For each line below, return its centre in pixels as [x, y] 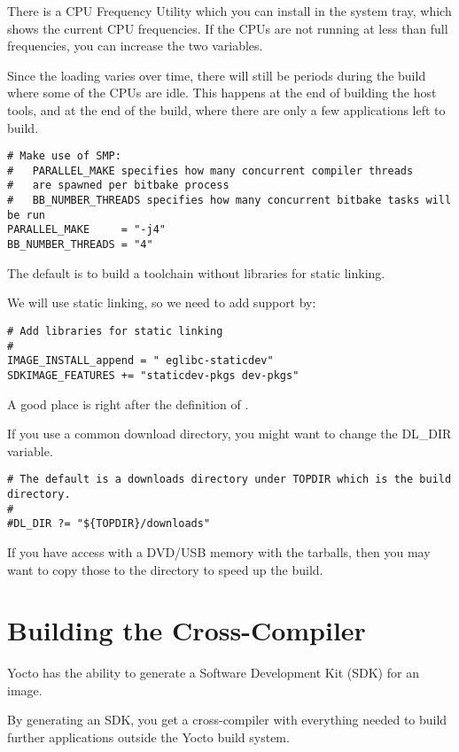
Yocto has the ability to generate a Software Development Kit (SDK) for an [213, 673]
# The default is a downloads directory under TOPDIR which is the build [229, 480]
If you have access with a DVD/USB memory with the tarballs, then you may [219, 551]
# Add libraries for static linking [115, 331]
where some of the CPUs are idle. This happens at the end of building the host [222, 93]
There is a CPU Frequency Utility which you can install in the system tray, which [229, 11]
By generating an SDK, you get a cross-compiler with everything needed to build [227, 720]
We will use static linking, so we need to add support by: [162, 302]
